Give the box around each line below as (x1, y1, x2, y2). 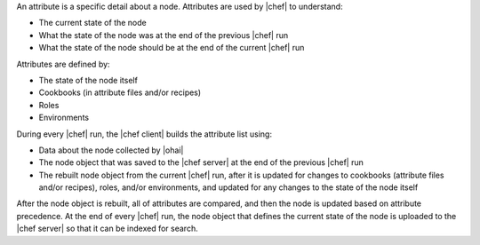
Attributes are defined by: (16, 59, 110, 69)
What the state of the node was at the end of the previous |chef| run (38, 29, 289, 40)
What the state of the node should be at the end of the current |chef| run (38, 43, 305, 53)
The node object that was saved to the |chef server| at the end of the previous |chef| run (38, 157, 364, 168)
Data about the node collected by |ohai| (38, 145, 184, 155)
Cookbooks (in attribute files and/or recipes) (38, 87, 202, 98)
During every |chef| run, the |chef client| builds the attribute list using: (16, 129, 273, 139)
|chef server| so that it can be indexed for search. (16, 223, 199, 234)
